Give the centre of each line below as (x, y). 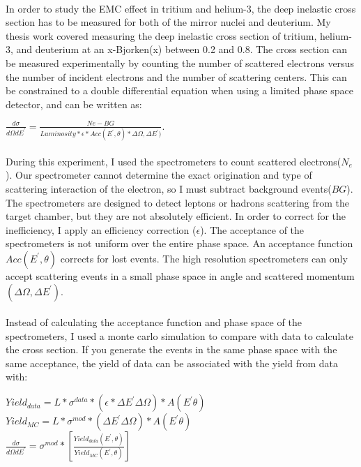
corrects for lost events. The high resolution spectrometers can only (204, 258)
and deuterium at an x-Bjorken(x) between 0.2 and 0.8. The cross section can (182, 49)
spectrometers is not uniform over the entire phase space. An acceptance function (179, 243)
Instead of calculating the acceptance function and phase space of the (154, 322)
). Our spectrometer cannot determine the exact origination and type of (159, 175)
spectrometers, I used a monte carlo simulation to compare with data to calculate (179, 335)
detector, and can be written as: (74, 104)
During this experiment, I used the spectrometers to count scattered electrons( (174, 161)
